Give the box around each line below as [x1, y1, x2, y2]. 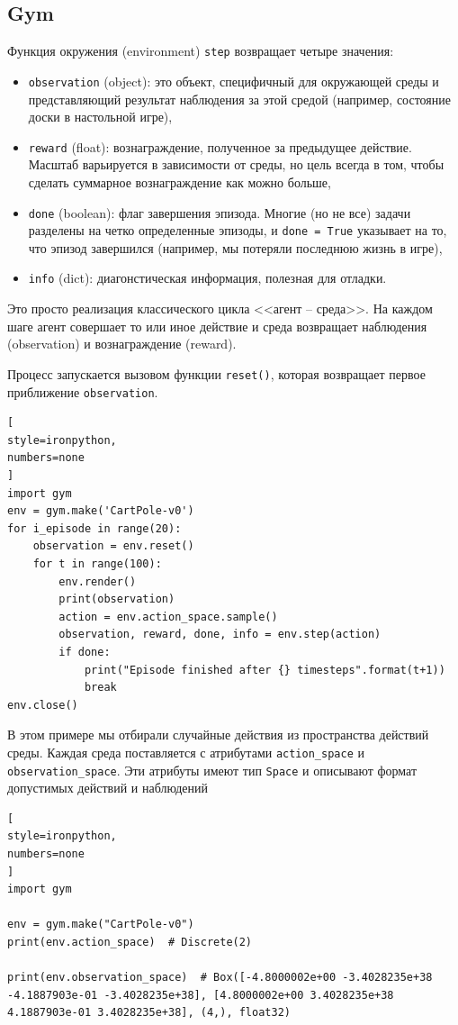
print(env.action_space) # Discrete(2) [7, 935, 253, 948]
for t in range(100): [32, 557, 162, 570]
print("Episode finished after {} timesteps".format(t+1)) [84, 663, 445, 676]
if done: [58, 645, 111, 658]
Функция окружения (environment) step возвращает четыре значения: [7, 41, 394, 60]
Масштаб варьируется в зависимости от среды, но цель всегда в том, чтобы [28, 155, 445, 174]
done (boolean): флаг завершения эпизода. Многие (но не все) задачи [28, 203, 411, 222]
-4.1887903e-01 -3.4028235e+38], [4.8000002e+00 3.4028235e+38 [7, 988, 394, 1002]
